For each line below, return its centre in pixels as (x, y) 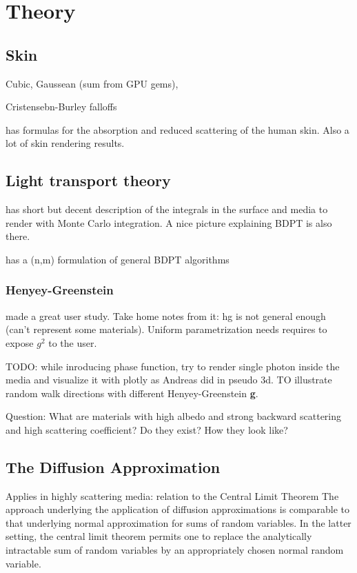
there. (18, 236)
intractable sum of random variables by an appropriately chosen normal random (175, 550)
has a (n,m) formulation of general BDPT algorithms (118, 259)
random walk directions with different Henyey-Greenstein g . (132, 393)
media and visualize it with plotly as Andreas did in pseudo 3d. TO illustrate (169, 380)
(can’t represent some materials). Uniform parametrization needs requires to (166, 329)
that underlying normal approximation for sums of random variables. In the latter (178, 522)
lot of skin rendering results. (65, 143)
